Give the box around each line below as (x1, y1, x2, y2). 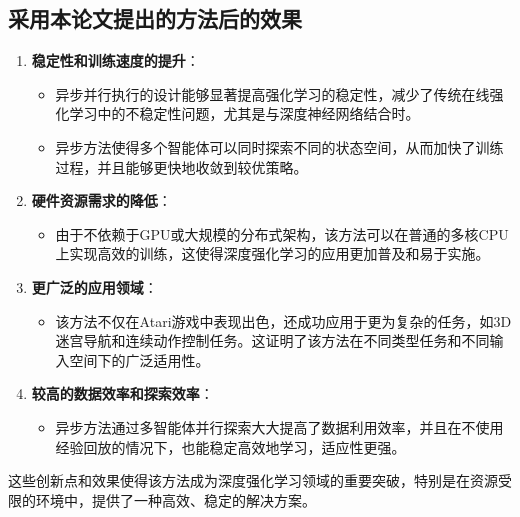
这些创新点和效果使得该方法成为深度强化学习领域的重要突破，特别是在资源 (8, 470, 498, 491)
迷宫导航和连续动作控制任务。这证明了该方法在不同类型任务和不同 (55, 330, 490, 351)
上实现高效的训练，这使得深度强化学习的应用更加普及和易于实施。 (55, 243, 490, 264)
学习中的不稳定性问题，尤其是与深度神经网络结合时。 (69, 103, 420, 124)
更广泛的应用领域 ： (31, 276, 158, 297)
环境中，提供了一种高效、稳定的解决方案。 (35, 489, 316, 510)
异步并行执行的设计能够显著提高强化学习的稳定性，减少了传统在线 (55, 83, 490, 104)
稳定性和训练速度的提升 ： (31, 50, 200, 71)
